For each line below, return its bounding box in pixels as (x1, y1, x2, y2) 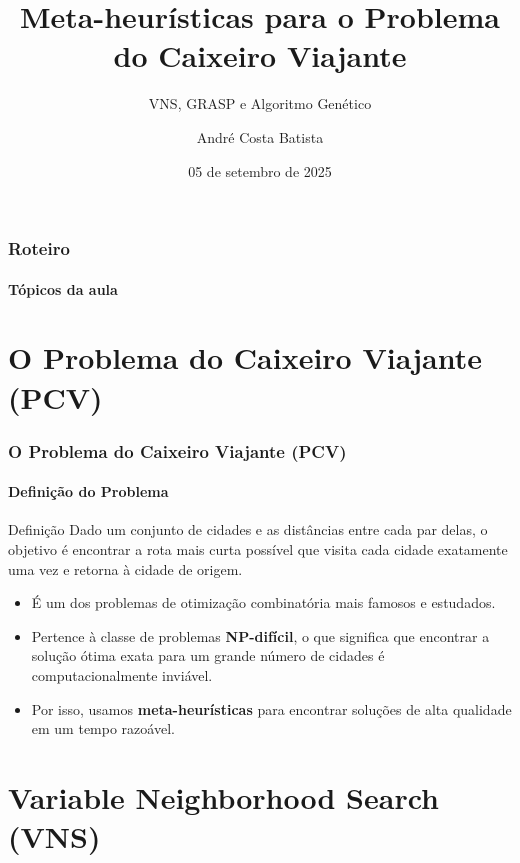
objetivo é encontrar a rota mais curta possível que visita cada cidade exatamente (8, 539, 508, 559)
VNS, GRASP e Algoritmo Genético (148, 93, 372, 114)
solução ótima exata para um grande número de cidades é (31, 645, 385, 666)
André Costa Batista (196, 126, 324, 147)
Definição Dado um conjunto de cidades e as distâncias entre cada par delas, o (8, 519, 488, 540)
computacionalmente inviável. (31, 664, 213, 685)
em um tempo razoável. (31, 718, 175, 739)
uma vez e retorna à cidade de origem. (8, 558, 243, 579)
